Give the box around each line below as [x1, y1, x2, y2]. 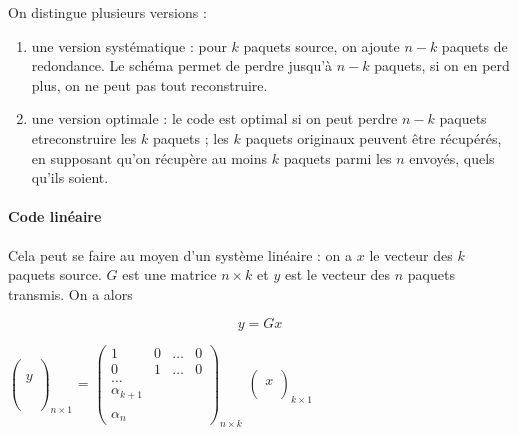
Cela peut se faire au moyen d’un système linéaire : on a [8, 244, 353, 265]
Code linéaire [8, 206, 102, 227]
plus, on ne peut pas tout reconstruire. [31, 74, 268, 95]
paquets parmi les [283, 147, 392, 168]
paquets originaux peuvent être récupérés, [245, 127, 502, 148]
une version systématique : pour [31, 35, 227, 56]
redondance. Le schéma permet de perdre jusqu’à [31, 55, 333, 76]
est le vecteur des [284, 264, 391, 285]
